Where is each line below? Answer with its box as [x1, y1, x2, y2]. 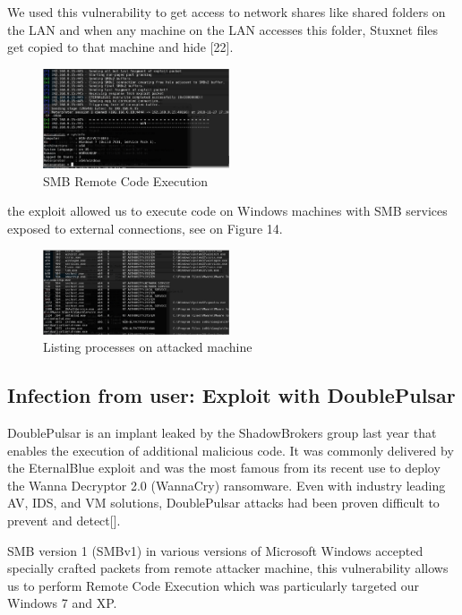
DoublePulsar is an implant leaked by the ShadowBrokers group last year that [7, 423, 437, 442]
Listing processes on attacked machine [43, 337, 252, 356]
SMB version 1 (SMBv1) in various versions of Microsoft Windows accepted [7, 541, 423, 559]
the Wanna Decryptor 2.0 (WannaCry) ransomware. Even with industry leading [7, 475, 446, 494]
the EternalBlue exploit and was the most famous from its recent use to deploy [7, 458, 441, 477]
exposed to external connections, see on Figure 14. [7, 218, 283, 237]
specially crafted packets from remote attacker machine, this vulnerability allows [7, 559, 449, 577]
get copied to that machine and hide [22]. [7, 38, 234, 56]
